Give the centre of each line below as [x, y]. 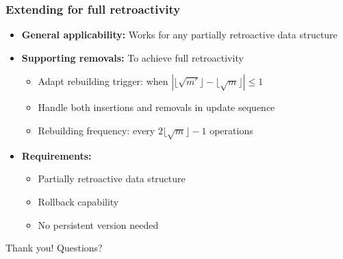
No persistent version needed [98, 224]
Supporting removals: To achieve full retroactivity [132, 57]
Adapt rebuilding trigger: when [103, 81]
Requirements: [56, 155]
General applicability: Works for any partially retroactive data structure [179, 35]
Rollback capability [78, 201]
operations [231, 130]
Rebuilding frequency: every [97, 130]
